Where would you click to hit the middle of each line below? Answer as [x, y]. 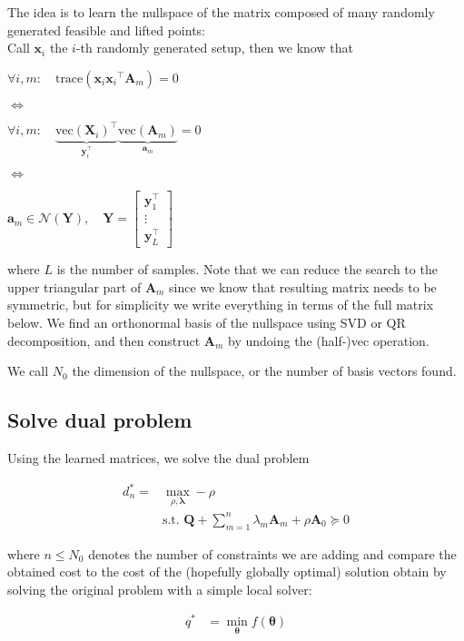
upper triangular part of [74, 286]
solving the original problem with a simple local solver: [160, 589]
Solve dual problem [100, 420]
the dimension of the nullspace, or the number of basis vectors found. [264, 371]
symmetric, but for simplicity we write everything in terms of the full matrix [221, 305]
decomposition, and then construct [104, 340]
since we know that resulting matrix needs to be [303, 286]
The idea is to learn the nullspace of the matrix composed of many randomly [221, 12]
